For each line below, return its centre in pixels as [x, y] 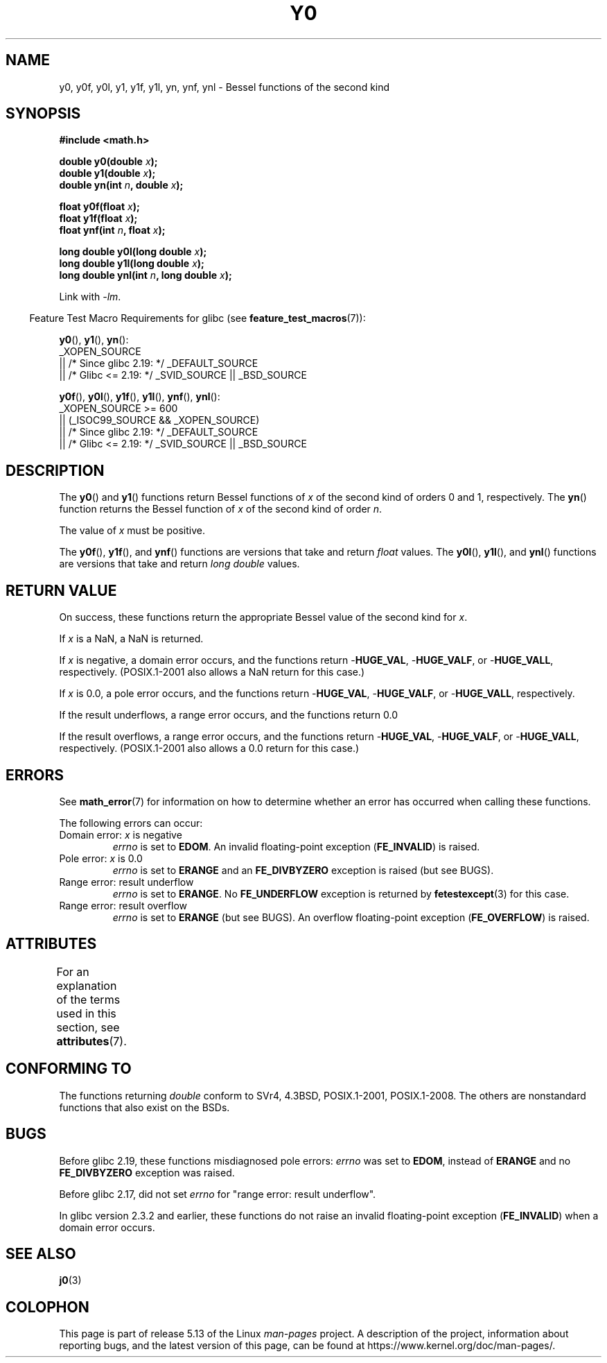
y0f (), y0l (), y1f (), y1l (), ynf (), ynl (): [140, 397]
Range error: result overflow [123, 905]
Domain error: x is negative [121, 834]
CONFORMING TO [69, 1069]
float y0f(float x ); [99, 207]
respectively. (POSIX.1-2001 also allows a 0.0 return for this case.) [209, 748]
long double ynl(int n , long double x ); [146, 275]
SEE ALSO [41, 1253]
